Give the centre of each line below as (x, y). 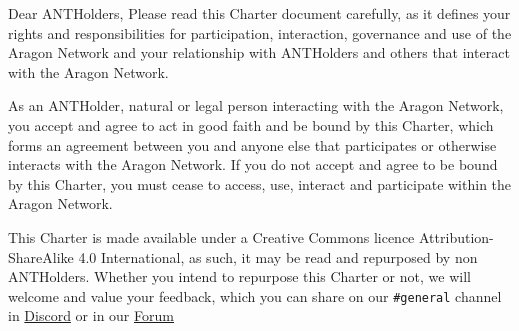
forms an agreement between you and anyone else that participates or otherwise (252, 144)
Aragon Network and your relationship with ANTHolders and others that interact (259, 52)
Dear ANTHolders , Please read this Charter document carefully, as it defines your (259, 13)
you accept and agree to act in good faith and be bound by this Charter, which (251, 124)
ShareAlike (41, 256)
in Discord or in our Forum (91, 315)
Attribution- (456, 236)
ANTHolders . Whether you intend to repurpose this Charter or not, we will (239, 276)
